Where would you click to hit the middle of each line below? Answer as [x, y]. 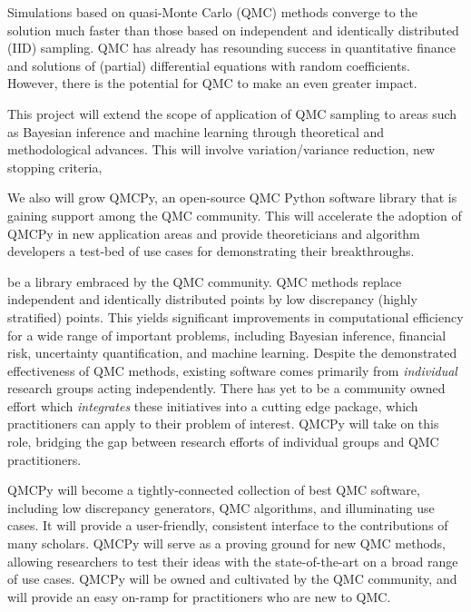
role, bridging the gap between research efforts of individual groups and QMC [223, 442]
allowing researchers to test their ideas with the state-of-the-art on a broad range [233, 561]
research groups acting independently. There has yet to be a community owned [226, 388]
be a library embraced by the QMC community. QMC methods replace [205, 281]
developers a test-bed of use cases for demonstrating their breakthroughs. [211, 251]
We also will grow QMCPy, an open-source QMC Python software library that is [232, 197]
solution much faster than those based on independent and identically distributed [233, 30]
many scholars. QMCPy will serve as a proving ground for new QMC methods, [226, 543]
